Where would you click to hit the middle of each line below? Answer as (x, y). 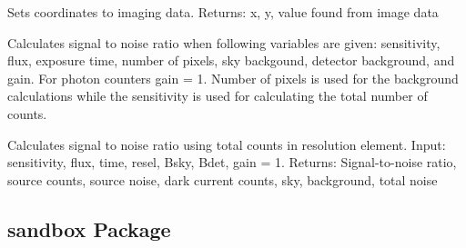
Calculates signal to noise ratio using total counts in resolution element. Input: (227, 144)
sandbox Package (89, 228)
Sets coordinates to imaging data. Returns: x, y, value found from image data (223, 12)
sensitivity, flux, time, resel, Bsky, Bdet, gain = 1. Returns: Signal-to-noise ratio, (232, 162)
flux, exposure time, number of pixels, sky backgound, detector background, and (231, 60)
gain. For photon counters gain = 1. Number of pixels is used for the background (233, 78)
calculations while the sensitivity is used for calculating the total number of (218, 96)
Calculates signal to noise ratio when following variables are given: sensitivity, (224, 42)
